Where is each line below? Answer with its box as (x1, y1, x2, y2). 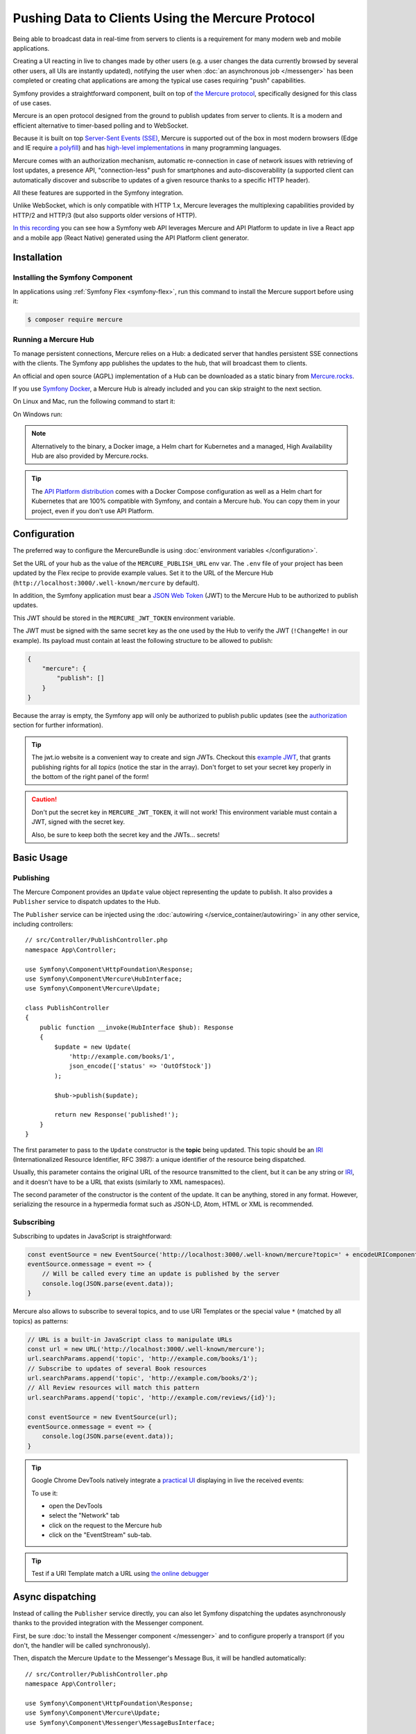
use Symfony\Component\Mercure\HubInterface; (25, 975, 183, 983)
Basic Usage (12, 852, 68, 864)
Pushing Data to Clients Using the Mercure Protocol (12, 10, 315, 26)
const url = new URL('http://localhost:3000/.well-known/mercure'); (27, 1345, 266, 1353)
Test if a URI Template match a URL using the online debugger (31, 1569, 209, 1577)
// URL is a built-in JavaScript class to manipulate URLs (27, 1335, 232, 1344)
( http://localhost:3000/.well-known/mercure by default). (12, 578, 200, 587)
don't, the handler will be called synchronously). (12, 1641, 150, 1650)
